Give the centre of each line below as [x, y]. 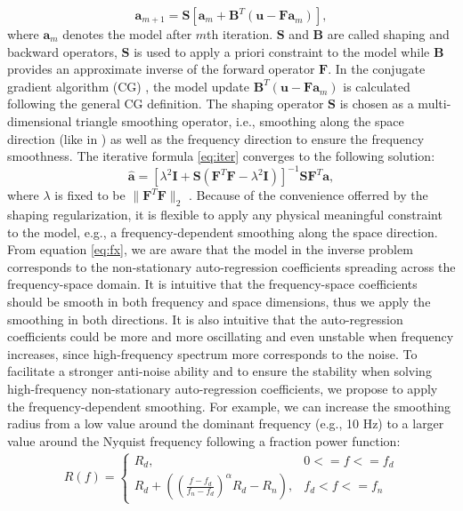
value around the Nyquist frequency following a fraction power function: [204, 440]
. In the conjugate [377, 69]
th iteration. [240, 34]
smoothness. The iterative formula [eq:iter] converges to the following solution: [221, 156]
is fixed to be [90, 195]
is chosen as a [377, 104]
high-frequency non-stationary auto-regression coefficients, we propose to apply [223, 388]
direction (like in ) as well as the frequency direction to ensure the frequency [216, 138]
